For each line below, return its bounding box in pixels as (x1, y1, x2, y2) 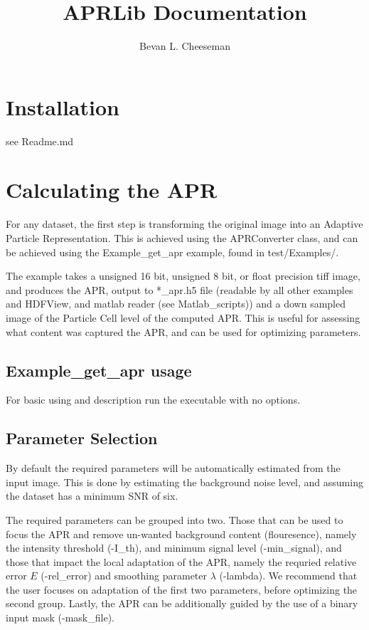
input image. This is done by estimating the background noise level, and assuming (6, 474, 363, 489)
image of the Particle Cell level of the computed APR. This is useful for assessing (6, 310, 360, 325)
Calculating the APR (6, 175, 218, 204)
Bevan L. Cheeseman (139, 38, 230, 53)
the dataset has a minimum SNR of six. (6, 488, 178, 503)
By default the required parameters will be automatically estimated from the (6, 461, 341, 476)
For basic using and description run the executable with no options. (6, 392, 301, 407)
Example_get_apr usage (6, 359, 192, 381)
